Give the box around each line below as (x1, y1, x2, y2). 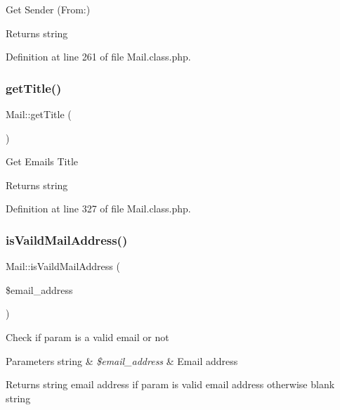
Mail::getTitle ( (6, 107, 72, 121)
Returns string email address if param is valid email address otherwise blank (6, 377, 335, 392)
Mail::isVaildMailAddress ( (6, 259, 120, 274)
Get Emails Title (6, 154, 79, 169)
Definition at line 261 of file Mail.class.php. (6, 49, 191, 64)
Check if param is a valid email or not (6, 329, 169, 344)
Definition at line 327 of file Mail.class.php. (6, 201, 191, 216)
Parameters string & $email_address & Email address (6, 353, 238, 368)
